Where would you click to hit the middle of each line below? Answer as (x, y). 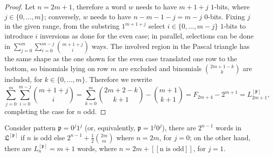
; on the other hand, (220, 137)
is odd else (49, 137)
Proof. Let (20, 6)
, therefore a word (99, 6)
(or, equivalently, (110, 128)
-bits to (235, 26)
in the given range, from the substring (62, 26)
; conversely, (62, 16)
